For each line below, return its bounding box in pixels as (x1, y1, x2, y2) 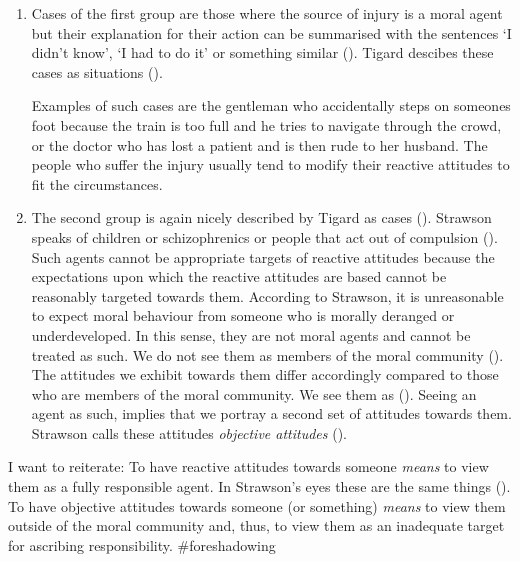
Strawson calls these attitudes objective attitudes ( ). (31, 422, 347, 443)
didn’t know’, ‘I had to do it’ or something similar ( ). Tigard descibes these (31, 42, 494, 63)
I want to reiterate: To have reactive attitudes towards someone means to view (8, 456, 489, 477)
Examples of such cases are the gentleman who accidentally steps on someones (31, 95, 511, 116)
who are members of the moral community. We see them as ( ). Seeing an (31, 383, 477, 404)
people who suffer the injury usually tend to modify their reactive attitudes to (31, 154, 510, 175)
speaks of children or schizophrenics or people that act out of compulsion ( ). (31, 226, 498, 247)
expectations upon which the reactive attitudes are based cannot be (31, 266, 447, 287)
